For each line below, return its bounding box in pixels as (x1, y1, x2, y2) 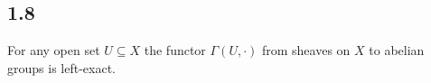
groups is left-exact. (7, 58, 116, 77)
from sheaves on (261, 41, 351, 60)
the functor (144, 41, 206, 60)
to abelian (369, 41, 425, 60)
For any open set (7, 41, 100, 60)
